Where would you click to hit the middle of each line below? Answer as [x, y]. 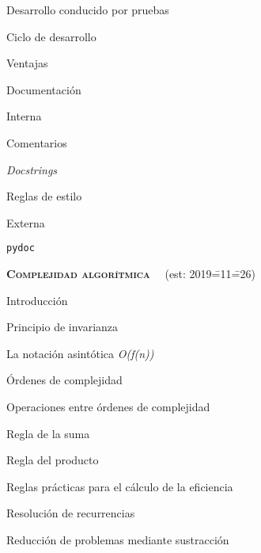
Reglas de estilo [44, 196]
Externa [26, 222]
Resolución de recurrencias [71, 513]
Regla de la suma [48, 433]
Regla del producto [53, 460]
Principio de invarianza [62, 327]
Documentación [44, 89]
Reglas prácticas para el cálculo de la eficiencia [120, 486]
